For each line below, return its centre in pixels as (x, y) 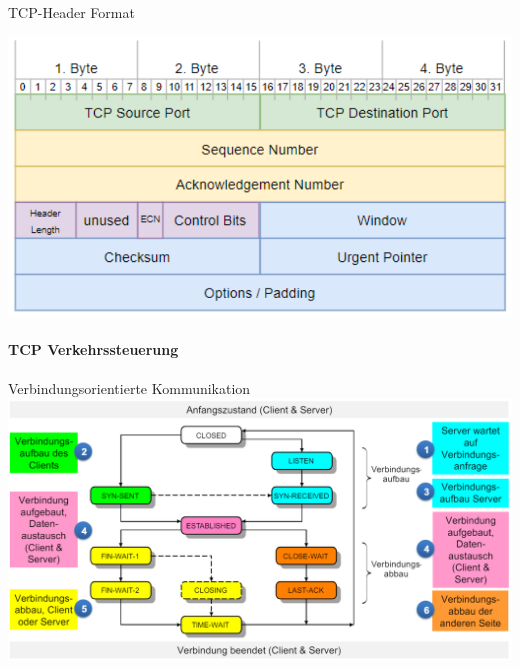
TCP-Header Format (71, 12)
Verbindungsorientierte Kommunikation (129, 387)
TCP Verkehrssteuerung (93, 349)
